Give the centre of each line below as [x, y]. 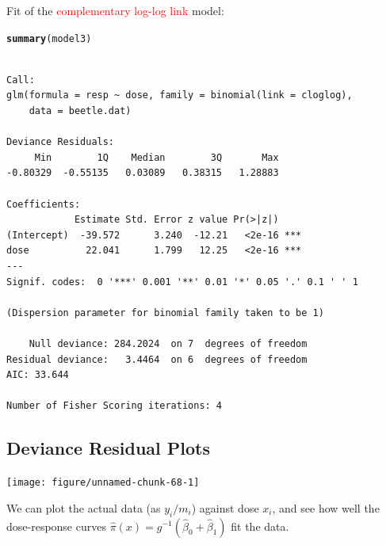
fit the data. [260, 526]
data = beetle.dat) [80, 111]
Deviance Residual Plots [108, 448]
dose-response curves [56, 526]
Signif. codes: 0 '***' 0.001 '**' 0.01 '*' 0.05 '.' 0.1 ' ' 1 [182, 282]
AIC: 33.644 [38, 375]
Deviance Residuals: [61, 142]
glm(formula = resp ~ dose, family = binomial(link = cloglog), [180, 95]
